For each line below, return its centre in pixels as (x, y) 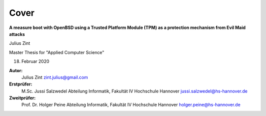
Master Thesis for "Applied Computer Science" (57, 52)
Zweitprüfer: (22, 98)
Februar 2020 (35, 61)
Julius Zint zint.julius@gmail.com (55, 77)
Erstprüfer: (21, 84)
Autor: (16, 70)
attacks (17, 34)
